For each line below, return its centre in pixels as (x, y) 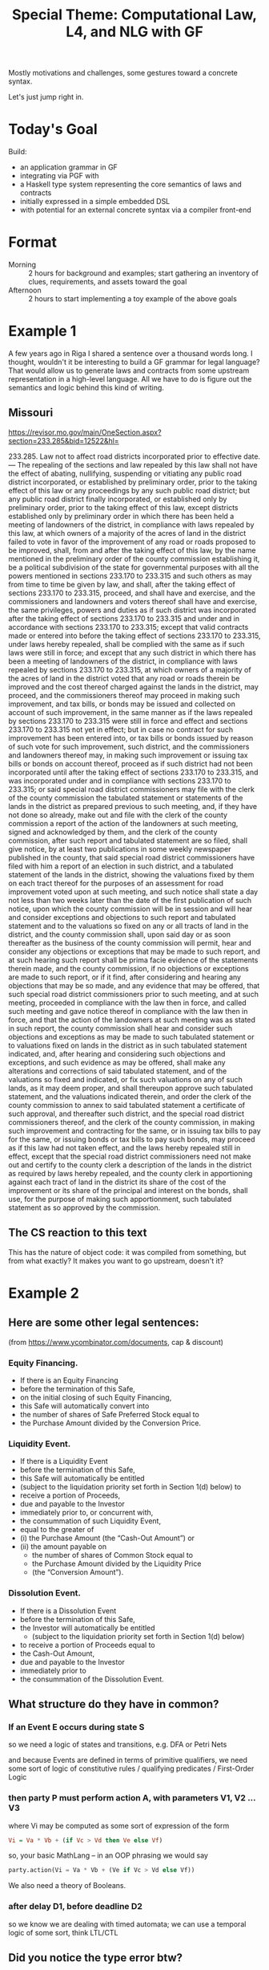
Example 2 (44, 1293)
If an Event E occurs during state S (76, 1727)
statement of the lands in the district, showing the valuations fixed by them (131, 874)
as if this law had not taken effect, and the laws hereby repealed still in (124, 1147)
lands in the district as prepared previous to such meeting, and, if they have (133, 806)
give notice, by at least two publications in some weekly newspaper (120, 848)
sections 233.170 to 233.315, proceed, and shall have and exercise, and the (132, 593)
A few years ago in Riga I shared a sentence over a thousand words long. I (131, 354)
